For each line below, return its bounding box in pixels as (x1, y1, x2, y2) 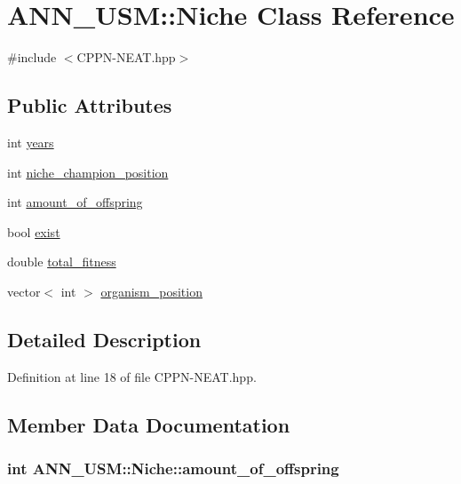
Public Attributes (7, 91, 172, 119)
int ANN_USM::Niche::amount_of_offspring (7, 456, 339, 479)
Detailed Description (7, 325, 202, 353)
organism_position (100, 282, 203, 300)
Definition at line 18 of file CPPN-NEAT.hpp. (7, 367, 257, 385)
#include (7, 48, 57, 67)
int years (7, 132, 54, 151)
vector (7, 282, 41, 300)
